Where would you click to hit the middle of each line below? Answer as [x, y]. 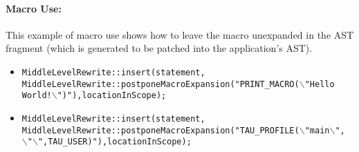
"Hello [320, 84]
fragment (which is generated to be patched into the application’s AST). [159, 48]
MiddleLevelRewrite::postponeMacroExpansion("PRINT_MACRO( [160, 84]
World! [37, 96]
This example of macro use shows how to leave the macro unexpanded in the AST [180, 34]
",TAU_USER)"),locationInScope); [114, 142]
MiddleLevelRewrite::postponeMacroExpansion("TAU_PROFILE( [160, 130]
